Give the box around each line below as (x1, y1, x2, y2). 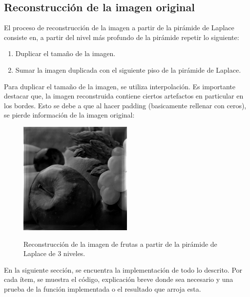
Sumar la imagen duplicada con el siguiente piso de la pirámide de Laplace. (15, 64, 241, 75)
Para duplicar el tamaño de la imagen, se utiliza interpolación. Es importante (4, 81, 235, 91)
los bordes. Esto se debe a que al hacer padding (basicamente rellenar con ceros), (4, 100, 247, 110)
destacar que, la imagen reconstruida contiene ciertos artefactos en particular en (4, 91, 244, 101)
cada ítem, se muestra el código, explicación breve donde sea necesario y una (4, 274, 233, 284)
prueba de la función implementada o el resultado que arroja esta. (4, 283, 201, 294)
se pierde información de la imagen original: (4, 110, 135, 120)
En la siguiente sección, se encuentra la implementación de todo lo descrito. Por (4, 264, 243, 275)
